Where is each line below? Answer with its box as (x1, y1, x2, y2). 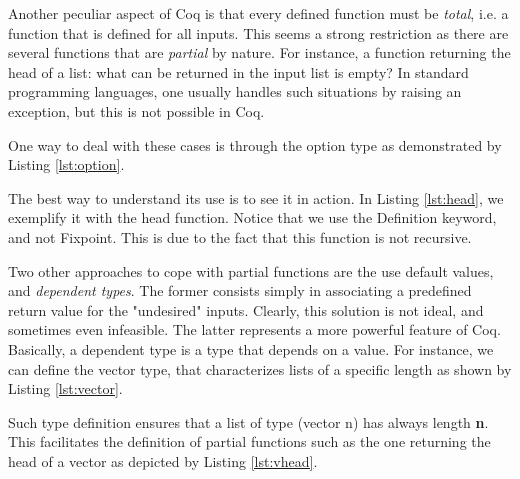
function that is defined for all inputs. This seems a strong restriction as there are (8, 22, 509, 43)
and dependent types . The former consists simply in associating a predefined (8, 280, 472, 301)
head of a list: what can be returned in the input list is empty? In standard (8, 61, 469, 82)
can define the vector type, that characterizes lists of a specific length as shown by (8, 358, 512, 379)
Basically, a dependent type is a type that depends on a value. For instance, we (8, 338, 494, 359)
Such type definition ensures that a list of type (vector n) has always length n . (8, 411, 489, 432)
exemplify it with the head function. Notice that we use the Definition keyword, (8, 207, 497, 228)
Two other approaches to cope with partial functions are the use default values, (8, 260, 494, 281)
